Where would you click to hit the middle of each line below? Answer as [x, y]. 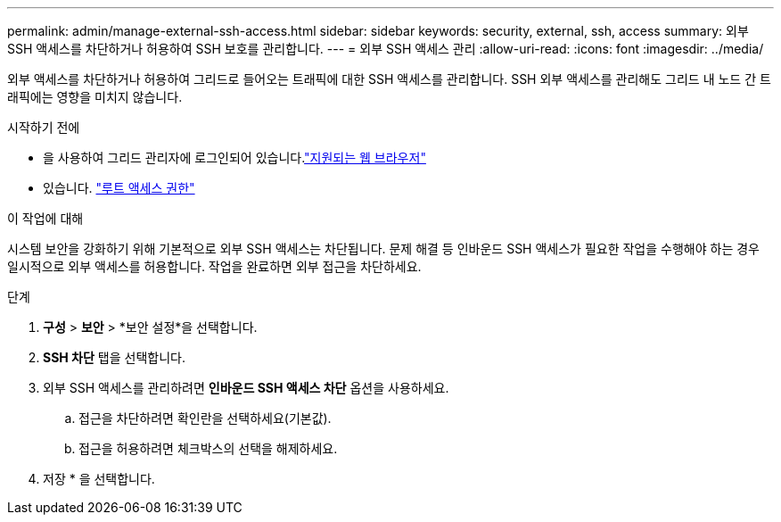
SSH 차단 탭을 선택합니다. [114, 357]
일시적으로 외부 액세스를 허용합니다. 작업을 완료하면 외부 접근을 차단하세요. [214, 266]
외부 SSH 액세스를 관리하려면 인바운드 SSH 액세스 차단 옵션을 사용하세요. [246, 388]
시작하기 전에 [44, 127]
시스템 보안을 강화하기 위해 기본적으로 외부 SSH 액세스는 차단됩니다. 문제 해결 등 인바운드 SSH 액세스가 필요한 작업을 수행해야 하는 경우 [383, 249]
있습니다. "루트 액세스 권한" [119, 188]
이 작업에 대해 [45, 218]
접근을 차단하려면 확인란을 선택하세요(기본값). [205, 418]
